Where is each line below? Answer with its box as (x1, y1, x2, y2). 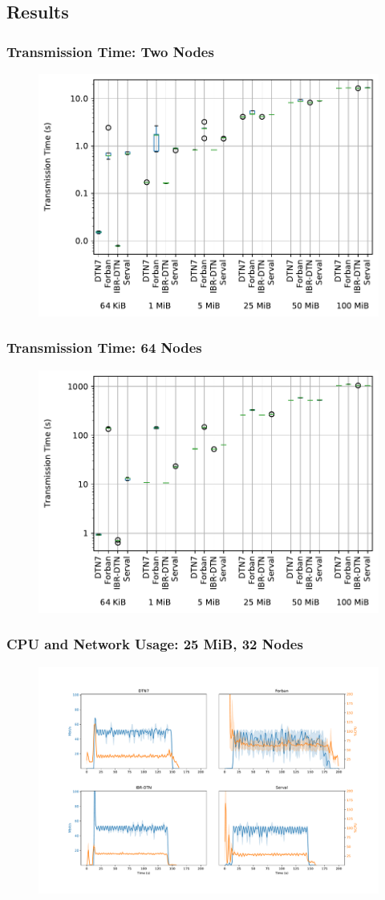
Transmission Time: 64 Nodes (6, 337, 202, 358)
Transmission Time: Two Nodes (6, 41, 214, 61)
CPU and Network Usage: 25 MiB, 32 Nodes (6, 634, 303, 654)
